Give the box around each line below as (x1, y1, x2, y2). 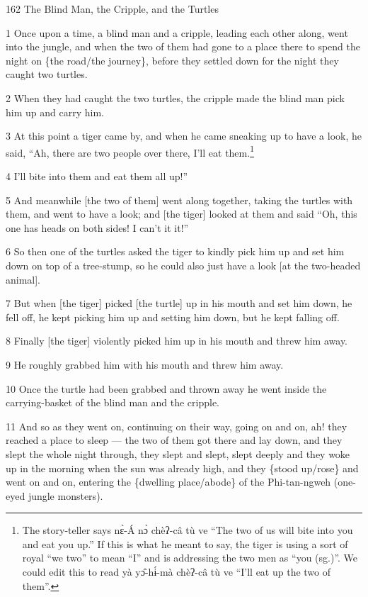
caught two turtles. (6, 67, 88, 82)
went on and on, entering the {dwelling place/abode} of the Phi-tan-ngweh (6, 474, 331, 489)
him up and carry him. (6, 104, 104, 119)
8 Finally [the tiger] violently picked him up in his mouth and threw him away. (6, 333, 347, 348)
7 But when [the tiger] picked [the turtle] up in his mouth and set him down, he (6, 296, 352, 311)
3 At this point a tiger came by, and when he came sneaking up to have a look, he (6, 128, 362, 143)
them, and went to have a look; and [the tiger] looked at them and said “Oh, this (6, 206, 357, 221)
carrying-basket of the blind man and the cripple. (6, 395, 220, 410)
